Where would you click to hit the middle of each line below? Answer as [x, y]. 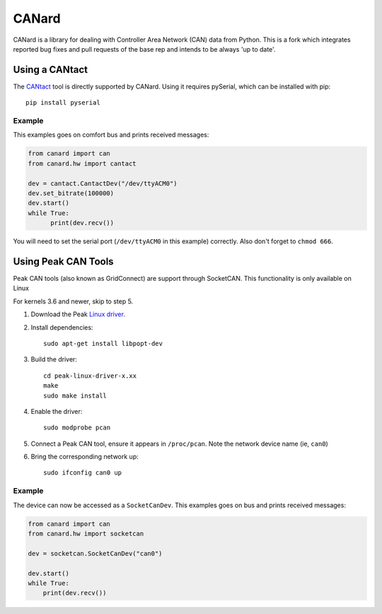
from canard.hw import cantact [82, 163]
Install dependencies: [62, 327]
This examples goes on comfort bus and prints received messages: [111, 135]
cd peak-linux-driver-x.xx [90, 376]
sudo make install [75, 395]
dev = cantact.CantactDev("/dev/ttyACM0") [103, 183]
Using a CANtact [51, 70]
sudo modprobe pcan [77, 428]
